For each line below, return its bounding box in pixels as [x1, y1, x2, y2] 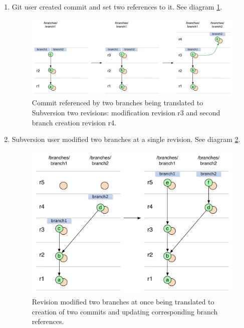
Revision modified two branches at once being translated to [32, 296, 214, 307]
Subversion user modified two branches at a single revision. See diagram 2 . [12, 134, 240, 144]
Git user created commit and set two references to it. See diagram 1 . [12, 2, 222, 12]
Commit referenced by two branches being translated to [32, 97, 203, 108]
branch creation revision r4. [32, 117, 117, 127]
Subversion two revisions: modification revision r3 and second [32, 107, 220, 117]
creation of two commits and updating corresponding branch [32, 306, 218, 316]
